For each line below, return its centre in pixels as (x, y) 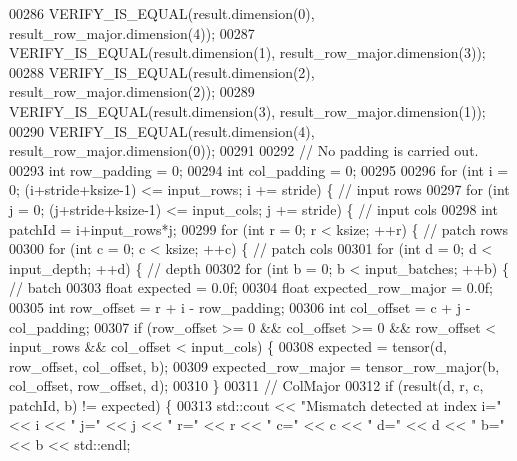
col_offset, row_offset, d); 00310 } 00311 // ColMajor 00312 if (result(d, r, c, (246, 385)
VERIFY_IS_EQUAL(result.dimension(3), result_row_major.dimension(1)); (247, 110)
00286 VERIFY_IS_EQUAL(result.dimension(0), (162, 13)
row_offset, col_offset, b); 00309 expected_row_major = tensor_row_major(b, (254, 365)
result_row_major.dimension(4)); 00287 (132, 32)
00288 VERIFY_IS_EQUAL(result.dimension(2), (162, 71)
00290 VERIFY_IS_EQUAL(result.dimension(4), (162, 130)
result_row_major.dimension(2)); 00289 (132, 91)
